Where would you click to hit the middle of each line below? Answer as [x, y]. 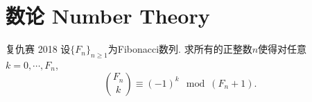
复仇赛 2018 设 [38, 49]
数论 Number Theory [108, 16]
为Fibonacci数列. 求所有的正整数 [180, 49]
